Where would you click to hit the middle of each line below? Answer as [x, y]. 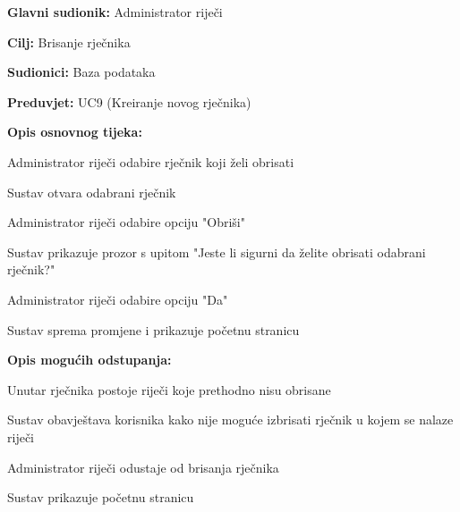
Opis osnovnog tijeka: [75, 132]
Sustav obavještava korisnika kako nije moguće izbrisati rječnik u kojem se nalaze [230, 420]
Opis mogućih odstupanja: [89, 360]
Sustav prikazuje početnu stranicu [101, 497]
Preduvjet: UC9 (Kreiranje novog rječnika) [129, 101]
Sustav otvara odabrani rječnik [92, 192]
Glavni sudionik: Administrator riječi [115, 12]
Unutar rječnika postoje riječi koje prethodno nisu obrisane [169, 389]
